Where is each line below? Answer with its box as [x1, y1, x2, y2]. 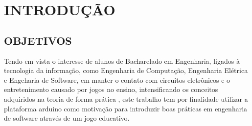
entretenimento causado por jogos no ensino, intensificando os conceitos [4, 84, 218, 94]
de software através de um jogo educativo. [4, 113, 130, 123]
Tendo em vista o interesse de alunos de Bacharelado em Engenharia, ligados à [4, 55, 240, 66]
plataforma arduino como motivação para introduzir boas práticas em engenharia [4, 103, 248, 113]
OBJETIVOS [4, 33, 72, 48]
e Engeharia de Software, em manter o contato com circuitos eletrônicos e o [4, 74, 230, 85]
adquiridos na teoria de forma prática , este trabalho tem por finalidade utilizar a [4, 93, 248, 104]
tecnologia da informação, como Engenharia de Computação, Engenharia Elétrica [4, 65, 248, 75]
